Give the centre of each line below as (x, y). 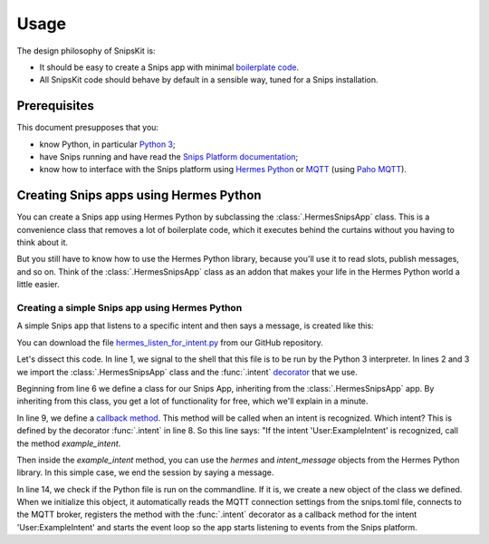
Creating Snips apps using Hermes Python (139, 195)
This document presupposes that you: (87, 128)
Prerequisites (55, 106)
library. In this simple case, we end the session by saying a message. (145, 472)
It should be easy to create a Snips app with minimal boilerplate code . (169, 67)
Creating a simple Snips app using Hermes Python (129, 308)
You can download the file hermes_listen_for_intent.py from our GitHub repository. (170, 342)
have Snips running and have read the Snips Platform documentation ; (169, 157)
